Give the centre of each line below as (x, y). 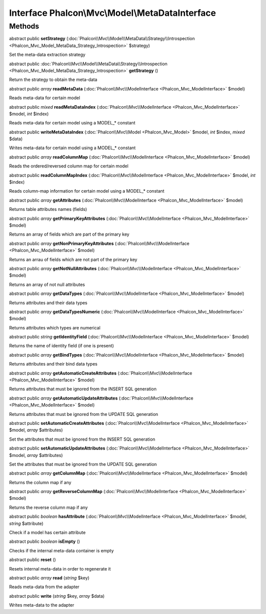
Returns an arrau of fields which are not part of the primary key (73, 259)
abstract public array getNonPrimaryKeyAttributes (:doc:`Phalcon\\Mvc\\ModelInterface (99, 243)
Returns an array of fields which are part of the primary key (69, 234)
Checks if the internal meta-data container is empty (62, 550)
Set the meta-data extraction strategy (47, 55)
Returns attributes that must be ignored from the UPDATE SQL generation (84, 414)
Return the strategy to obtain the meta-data (53, 80)
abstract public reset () (33, 560)
